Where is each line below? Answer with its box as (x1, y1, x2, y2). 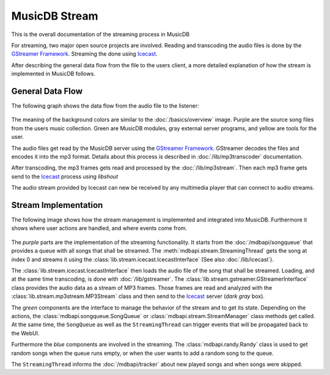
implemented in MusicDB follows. (11, 70, 96, 78)
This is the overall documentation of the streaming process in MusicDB (11, 31, 189, 38)
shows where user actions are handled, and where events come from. (11, 225, 188, 232)
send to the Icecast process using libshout (11, 173, 119, 180)
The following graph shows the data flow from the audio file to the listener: (11, 102, 199, 110)
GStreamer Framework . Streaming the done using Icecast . (11, 50, 158, 58)
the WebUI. (11, 329, 40, 336)
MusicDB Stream (11, 9, 98, 23)
